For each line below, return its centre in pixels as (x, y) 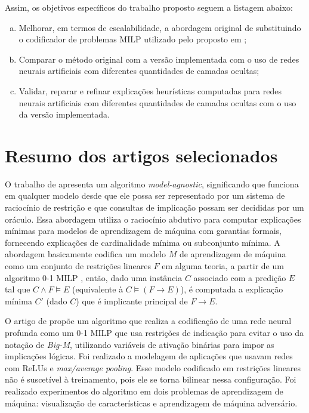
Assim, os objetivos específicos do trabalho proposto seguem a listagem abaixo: (149, 7)
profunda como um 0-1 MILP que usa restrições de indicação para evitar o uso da (154, 332)
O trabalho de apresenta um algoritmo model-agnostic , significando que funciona (152, 184)
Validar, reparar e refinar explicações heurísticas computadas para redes (150, 90)
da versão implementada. (64, 114)
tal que (18, 289)
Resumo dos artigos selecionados (141, 155)
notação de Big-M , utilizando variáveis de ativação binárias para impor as (140, 344)
